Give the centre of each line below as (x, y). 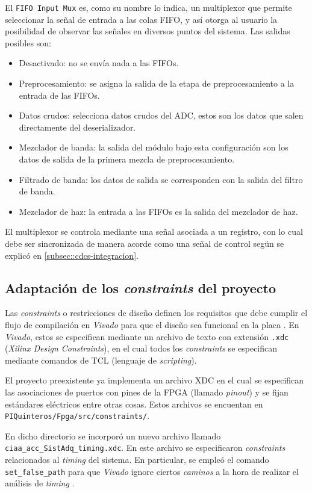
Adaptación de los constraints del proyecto (140, 287)
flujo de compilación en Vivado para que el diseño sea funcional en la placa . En (152, 324)
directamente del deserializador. (77, 127)
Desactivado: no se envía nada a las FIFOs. (99, 63)
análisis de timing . (40, 483)
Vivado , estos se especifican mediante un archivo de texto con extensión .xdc (147, 336)
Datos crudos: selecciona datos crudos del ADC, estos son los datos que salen (161, 115)
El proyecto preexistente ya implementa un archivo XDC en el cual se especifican (154, 380)
